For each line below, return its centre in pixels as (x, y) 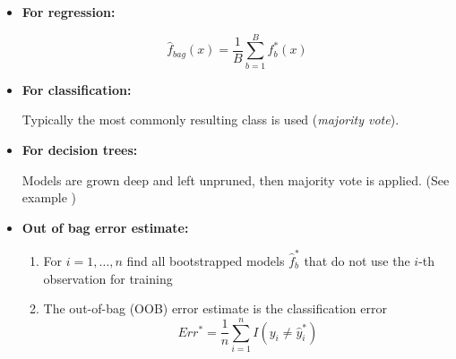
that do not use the (357, 261)
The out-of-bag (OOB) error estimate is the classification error (215, 308)
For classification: (77, 89)
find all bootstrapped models (206, 261)
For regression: (69, 12)
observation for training (108, 278)
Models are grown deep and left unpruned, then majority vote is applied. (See (236, 179)
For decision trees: (80, 149)
